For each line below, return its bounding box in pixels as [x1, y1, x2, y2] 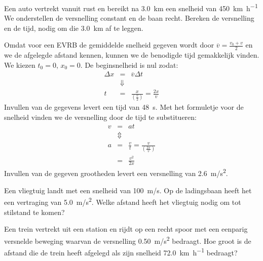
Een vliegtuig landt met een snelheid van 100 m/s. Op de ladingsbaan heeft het [4, 185, 252, 195]
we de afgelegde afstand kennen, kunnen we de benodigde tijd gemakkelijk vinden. [4, 50, 259, 60]
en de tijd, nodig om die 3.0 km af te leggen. [4, 22, 143, 33]
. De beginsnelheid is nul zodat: [80, 59, 178, 70]
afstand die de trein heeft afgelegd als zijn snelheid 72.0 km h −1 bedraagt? [4, 245, 238, 257]
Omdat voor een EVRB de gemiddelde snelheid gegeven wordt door [4, 39, 214, 50]
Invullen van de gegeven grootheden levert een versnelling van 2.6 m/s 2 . [4, 166, 228, 179]
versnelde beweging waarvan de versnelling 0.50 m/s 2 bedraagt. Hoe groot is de [4, 234, 251, 246]
